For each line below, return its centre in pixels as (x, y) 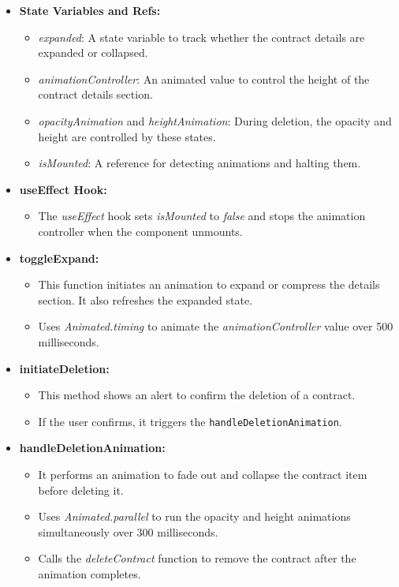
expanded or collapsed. (93, 52)
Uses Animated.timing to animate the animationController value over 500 (216, 326)
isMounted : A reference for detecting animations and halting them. (199, 163)
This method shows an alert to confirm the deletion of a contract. (197, 395)
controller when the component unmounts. (140, 231)
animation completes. (89, 573)
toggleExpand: (59, 258)
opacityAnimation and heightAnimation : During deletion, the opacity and (215, 120)
